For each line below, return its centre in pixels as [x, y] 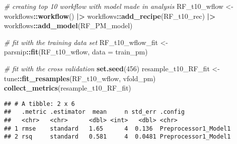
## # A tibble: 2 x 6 [40, 104]
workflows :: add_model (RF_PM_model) [68, 25]
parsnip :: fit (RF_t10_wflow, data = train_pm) [76, 52]
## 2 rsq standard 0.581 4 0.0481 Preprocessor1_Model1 [118, 137]
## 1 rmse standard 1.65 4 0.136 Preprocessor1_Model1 [118, 128]
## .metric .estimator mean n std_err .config [95, 112]
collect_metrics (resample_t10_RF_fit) [68, 88]
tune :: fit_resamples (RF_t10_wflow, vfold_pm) [80, 78]
